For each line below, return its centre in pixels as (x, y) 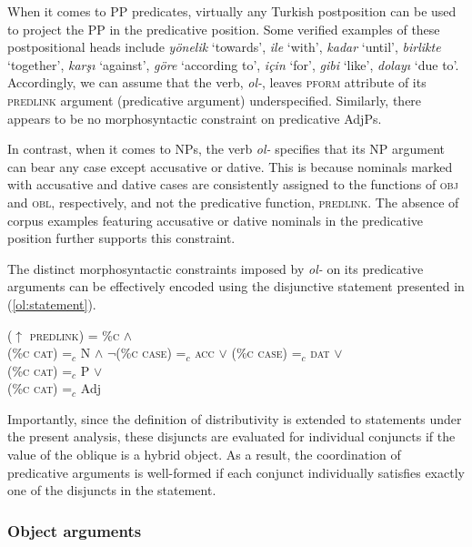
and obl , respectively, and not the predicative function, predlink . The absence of (233, 202)
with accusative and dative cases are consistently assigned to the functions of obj (233, 184)
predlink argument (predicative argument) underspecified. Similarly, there (215, 100)
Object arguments (75, 530)
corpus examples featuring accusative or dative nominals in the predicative (216, 220)
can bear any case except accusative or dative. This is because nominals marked (230, 166)
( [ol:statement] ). (52, 304)
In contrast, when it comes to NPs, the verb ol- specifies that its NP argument (226, 149)
